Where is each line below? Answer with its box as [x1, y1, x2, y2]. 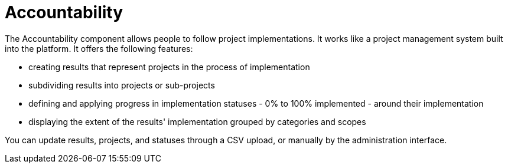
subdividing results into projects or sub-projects [28, 80, 215, 90]
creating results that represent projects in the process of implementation [28, 61, 310, 72]
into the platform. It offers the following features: [5, 43, 193, 54]
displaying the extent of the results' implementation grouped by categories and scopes [28, 116, 366, 127]
